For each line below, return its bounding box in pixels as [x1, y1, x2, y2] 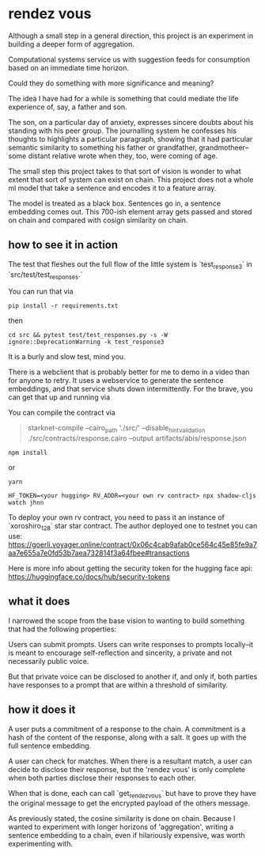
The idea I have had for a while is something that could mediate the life [8, 93, 239, 103]
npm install [8, 449, 47, 457]
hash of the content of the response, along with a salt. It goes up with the [8, 733, 247, 742]
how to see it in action [8, 238, 119, 252]
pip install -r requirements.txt [8, 302, 119, 310]
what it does [8, 595, 70, 608]
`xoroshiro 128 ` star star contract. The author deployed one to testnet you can [8, 521, 258, 532]
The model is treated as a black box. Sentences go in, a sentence [8, 199, 221, 208]
